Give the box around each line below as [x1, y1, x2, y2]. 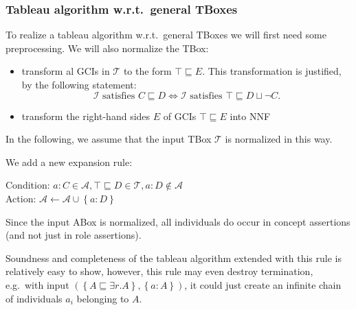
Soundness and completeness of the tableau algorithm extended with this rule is [5, 250, 342, 265]
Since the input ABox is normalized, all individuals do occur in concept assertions [5, 214, 351, 228]
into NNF [230, 108, 271, 123]
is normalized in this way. [225, 132, 333, 146]
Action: [5, 191, 36, 205]
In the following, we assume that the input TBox [5, 132, 212, 146]
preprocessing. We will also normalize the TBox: [5, 40, 209, 55]
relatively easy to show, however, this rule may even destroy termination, [5, 264, 313, 278]
